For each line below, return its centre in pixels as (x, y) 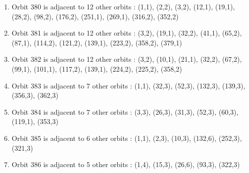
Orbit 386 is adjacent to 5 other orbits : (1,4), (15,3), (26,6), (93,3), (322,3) (126, 164)
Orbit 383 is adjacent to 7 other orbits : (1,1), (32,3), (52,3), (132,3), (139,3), (128, 85)
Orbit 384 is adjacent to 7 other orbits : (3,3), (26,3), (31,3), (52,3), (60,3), (125, 111)
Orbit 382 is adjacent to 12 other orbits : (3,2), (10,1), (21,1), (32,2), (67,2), (127, 59)
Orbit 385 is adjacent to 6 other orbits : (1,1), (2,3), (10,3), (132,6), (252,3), (127, 138)
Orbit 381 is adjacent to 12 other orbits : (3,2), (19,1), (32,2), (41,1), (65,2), (127, 33)
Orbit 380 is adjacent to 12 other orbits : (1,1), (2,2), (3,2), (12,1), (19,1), (123, 6)
